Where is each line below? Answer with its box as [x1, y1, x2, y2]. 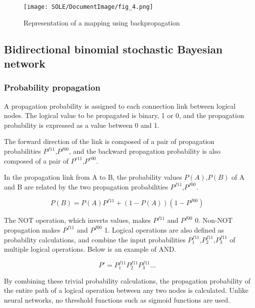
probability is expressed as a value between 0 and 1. [4, 119, 160, 130]
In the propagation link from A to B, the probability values [4, 172, 182, 182]
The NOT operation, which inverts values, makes [4, 215, 151, 225]
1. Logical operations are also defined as [104, 224, 224, 235]
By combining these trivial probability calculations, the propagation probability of [4, 275, 251, 285]
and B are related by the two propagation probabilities [4, 181, 168, 191]
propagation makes [4, 224, 61, 235]
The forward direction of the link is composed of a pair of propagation [4, 136, 215, 146]
